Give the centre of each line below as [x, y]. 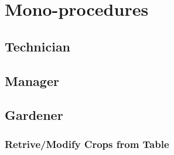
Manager [32, 80]
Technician [38, 46]
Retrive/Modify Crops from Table [87, 144]
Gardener [34, 115]
